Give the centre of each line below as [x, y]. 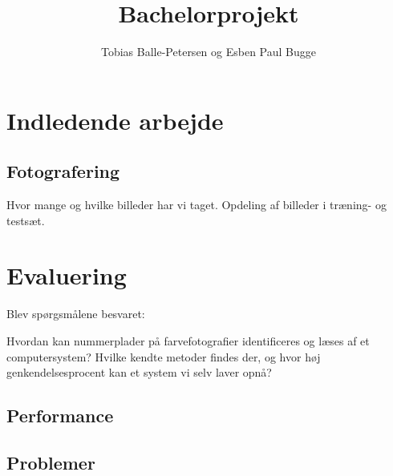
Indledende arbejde [115, 120]
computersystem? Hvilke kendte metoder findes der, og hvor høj [164, 356]
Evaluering [67, 275]
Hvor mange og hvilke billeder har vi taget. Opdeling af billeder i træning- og [196, 205]
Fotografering [63, 171]
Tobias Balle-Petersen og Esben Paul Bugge [208, 52]
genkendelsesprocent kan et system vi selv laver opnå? [139, 372]
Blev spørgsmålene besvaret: [76, 314]
